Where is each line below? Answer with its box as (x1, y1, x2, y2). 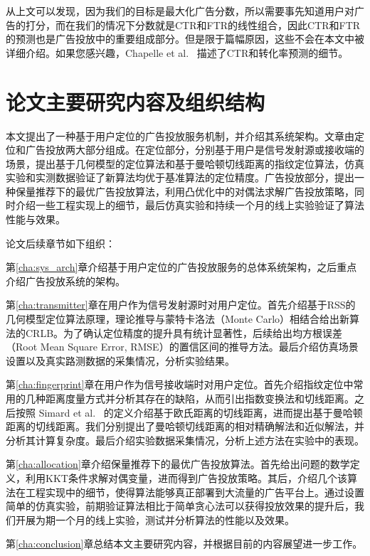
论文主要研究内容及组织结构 (6, 87, 265, 116)
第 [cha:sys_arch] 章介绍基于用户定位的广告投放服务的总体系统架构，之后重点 (6, 260, 357, 274)
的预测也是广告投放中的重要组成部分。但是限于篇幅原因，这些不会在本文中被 (6, 31, 364, 46)
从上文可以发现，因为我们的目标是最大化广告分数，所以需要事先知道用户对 (6, 4, 354, 18)
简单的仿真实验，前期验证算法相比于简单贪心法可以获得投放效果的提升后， (6, 498, 354, 513)
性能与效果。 (6, 212, 65, 227)
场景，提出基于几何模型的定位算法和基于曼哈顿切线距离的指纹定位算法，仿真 (6, 156, 364, 171)
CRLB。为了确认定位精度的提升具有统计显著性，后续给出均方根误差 (25, 325, 343, 340)
